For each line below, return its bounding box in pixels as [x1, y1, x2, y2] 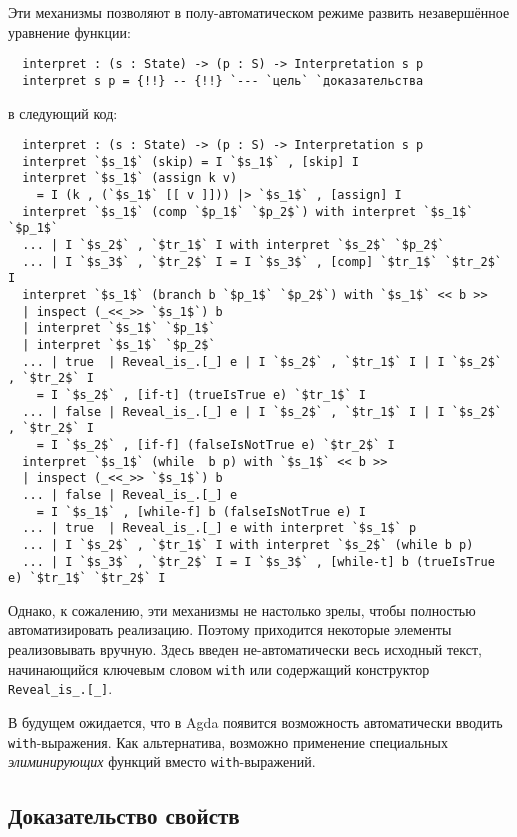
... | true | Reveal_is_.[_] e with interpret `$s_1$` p [22, 521, 417, 536]
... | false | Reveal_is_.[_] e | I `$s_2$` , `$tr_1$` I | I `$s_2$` [22, 404, 502, 419]
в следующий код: [8, 102, 118, 123]
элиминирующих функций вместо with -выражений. [8, 751, 316, 772]
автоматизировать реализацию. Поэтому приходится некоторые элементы [8, 619, 452, 640]
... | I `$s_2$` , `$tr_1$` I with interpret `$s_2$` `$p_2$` [22, 238, 445, 253]
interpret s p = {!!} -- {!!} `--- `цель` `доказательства [22, 73, 424, 88]
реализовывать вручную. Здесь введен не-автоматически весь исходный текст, [8, 639, 482, 659]
